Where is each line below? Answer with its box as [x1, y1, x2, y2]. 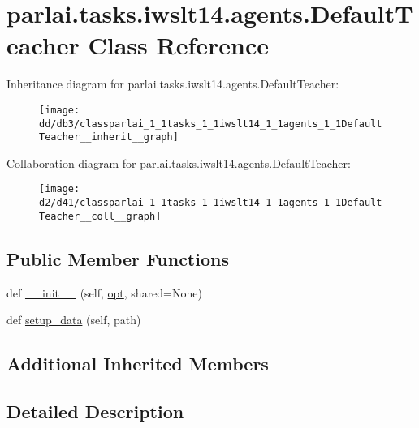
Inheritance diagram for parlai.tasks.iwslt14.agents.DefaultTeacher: [6, 75, 339, 92]
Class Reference [88, 28, 269, 62]
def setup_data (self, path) [6, 311, 141, 328]
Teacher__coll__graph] [39, 210, 162, 222]
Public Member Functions [6, 246, 229, 271]
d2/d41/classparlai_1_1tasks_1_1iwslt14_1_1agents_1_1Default [39, 197, 382, 209]
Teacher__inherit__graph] [39, 131, 179, 143]
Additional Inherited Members [6, 351, 269, 376]
